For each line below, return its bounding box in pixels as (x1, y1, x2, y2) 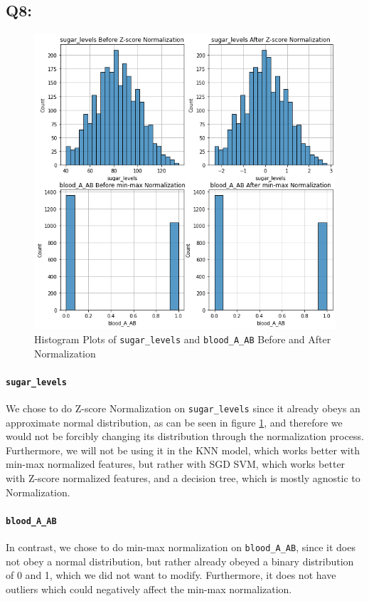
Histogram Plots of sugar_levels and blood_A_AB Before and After (34, 331, 331, 346)
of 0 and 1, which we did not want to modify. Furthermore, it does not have (6, 568, 336, 582)
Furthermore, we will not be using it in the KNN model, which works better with (6, 442, 360, 457)
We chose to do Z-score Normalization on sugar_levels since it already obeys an (6, 400, 360, 415)
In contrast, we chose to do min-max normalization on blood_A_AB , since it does (6, 540, 355, 555)
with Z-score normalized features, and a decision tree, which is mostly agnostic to (6, 471, 360, 486)
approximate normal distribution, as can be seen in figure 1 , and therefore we (6, 414, 343, 429)
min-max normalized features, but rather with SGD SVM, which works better (6, 456, 346, 471)
